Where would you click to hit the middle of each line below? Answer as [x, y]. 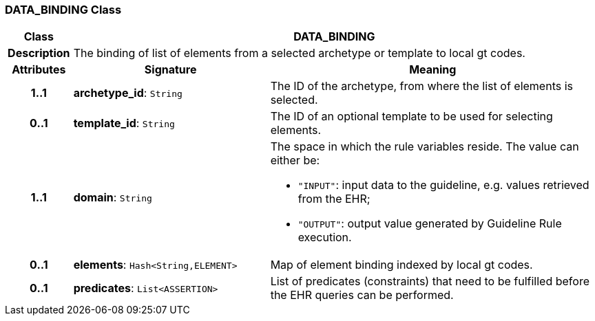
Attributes [39, 70]
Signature [170, 70]
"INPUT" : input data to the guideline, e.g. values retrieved [443, 185]
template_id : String [124, 123]
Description [39, 53]
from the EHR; [334, 199]
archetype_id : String [128, 93]
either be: [295, 160]
